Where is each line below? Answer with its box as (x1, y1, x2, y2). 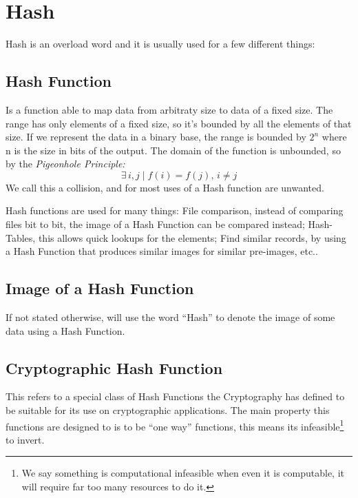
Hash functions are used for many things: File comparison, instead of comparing (6, 203, 344, 218)
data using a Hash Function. (6, 323, 125, 338)
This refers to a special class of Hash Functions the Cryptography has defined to (6, 389, 345, 404)
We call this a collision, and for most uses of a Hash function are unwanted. (6, 180, 324, 194)
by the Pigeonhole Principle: (6, 156, 125, 171)
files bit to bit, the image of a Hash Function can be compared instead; (6, 217, 305, 231)
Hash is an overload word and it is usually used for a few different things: (6, 37, 315, 51)
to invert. (6, 432, 45, 446)
